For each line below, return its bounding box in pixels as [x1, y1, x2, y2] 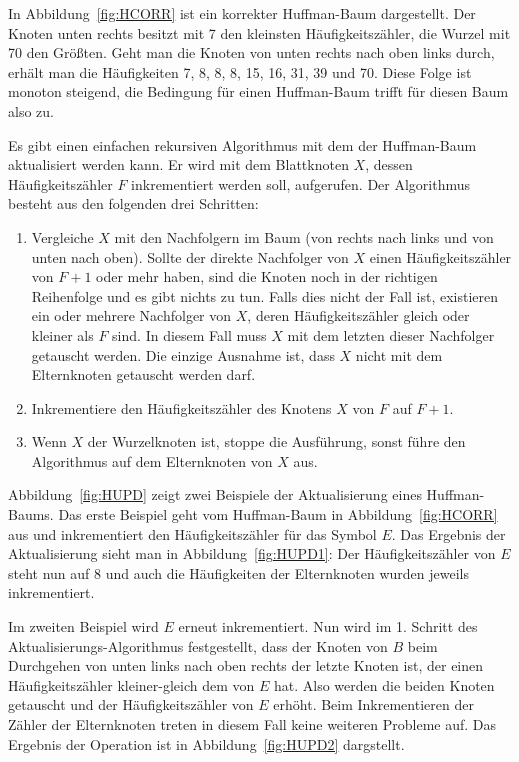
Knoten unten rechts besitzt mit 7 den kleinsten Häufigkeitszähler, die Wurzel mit [8, 22, 511, 43]
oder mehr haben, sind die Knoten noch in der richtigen [96, 266, 438, 287]
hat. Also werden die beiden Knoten [273, 674, 495, 695]
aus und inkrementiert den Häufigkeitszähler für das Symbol [8, 523, 377, 544]
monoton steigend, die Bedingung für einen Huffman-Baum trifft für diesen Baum [8, 81, 509, 102]
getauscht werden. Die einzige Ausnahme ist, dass [31, 344, 335, 365]
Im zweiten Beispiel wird [8, 616, 159, 637]
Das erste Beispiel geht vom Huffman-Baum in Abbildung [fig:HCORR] [58, 504, 498, 525]
